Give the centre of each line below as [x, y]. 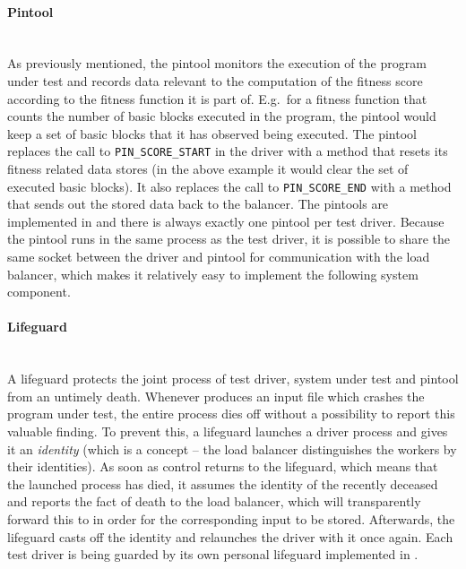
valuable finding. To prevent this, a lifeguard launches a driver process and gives [228, 431]
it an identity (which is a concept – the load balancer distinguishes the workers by [232, 448]
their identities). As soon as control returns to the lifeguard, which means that [223, 466]
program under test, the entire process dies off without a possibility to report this [231, 414]
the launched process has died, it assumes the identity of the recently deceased [223, 483]
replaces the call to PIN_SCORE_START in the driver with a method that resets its [228, 151]
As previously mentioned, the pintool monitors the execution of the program [217, 63]
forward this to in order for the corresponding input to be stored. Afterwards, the [231, 518]
